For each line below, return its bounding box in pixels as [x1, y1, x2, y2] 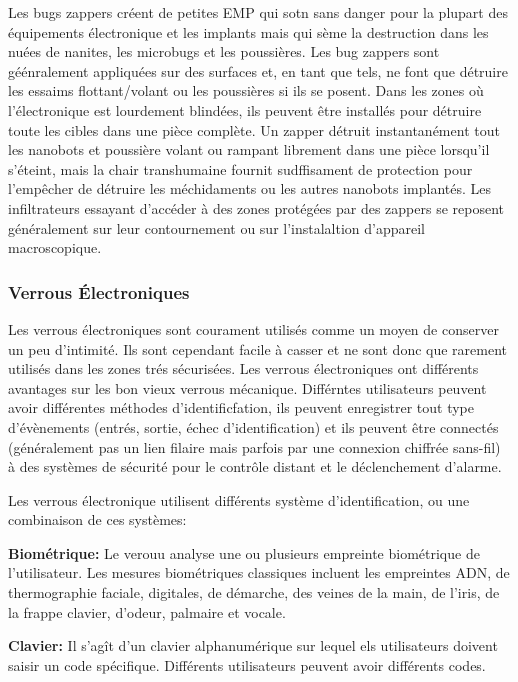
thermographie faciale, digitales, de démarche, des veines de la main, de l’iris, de [8, 582, 500, 603]
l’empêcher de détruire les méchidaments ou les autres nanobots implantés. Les [8, 178, 492, 199]
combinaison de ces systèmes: [8, 509, 187, 530]
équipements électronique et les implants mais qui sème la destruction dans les [8, 21, 489, 42]
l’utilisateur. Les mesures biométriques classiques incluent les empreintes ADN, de [8, 562, 510, 583]
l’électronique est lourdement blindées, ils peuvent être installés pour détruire [8, 99, 482, 120]
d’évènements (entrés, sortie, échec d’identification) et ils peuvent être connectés [8, 416, 499, 437]
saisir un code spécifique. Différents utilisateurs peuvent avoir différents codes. [8, 654, 486, 675]
